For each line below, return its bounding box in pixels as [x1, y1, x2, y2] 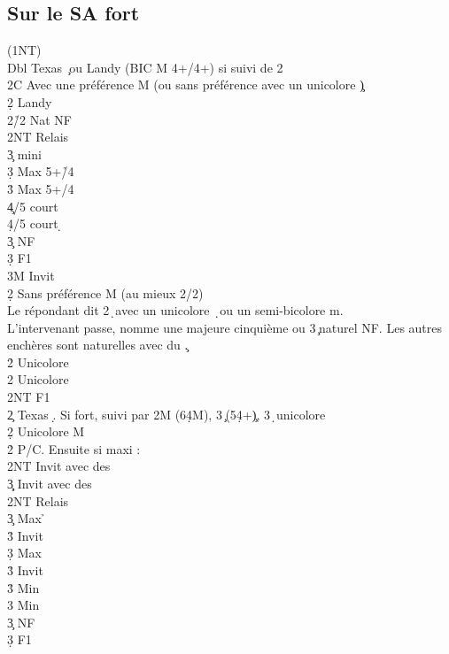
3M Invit [7, 265, 55, 284]
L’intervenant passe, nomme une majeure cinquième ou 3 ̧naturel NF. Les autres [7, 318, 443, 336]
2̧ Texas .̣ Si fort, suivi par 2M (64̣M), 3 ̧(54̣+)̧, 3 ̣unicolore [7, 404, 326, 423]
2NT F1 [7, 388, 50, 406]
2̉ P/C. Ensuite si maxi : [7, 439, 141, 458]
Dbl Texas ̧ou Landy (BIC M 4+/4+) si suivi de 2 [7, 58, 283, 76]
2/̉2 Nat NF [7, 110, 72, 128]
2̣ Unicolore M [7, 422, 85, 441]
